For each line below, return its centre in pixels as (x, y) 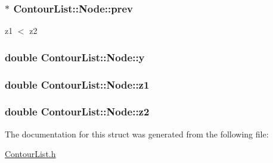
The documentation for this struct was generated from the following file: (137, 134)
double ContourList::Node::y (75, 57)
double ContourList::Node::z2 (77, 112)
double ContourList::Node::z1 (77, 84)
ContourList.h (30, 154)
